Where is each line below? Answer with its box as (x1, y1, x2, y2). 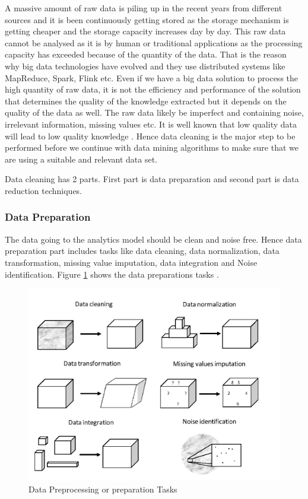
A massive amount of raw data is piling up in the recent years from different (5, 2, 282, 14)
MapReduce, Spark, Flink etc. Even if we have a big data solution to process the (5, 71, 299, 84)
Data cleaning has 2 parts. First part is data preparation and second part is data (5, 173, 299, 185)
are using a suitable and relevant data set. (5, 152, 157, 165)
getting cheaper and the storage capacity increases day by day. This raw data (5, 25, 286, 37)
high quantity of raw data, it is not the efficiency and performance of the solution (5, 83, 301, 96)
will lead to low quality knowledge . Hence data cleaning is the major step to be (5, 129, 296, 142)
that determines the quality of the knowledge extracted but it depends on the (5, 94, 287, 107)
